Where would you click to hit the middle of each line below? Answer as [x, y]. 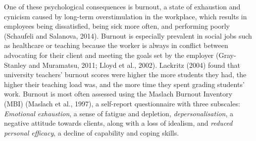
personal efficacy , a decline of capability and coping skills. [92, 132]
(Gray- [226, 55]
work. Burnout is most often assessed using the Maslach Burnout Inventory [118, 94]
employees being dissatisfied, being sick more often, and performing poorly [117, 26]
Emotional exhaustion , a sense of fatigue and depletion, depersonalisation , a [119, 113]
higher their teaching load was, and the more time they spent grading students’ [124, 84]
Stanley [15, 65]
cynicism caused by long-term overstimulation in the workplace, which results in [126, 16]
